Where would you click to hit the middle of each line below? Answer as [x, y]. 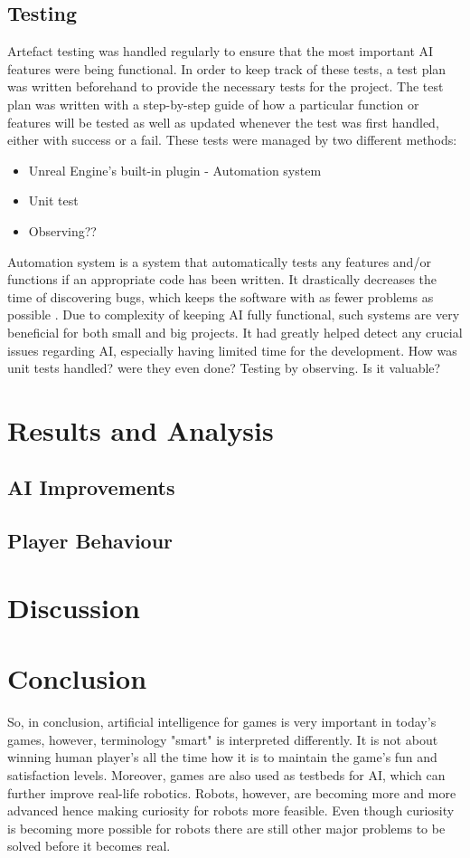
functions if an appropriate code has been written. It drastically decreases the [222, 279]
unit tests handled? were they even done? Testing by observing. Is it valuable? [224, 368]
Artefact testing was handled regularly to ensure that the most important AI [221, 51]
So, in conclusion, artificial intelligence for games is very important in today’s [222, 722]
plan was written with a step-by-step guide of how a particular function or [213, 104]
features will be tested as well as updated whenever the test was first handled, [223, 122]
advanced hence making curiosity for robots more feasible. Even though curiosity [231, 810]
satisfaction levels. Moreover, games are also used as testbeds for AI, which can [226, 774]
